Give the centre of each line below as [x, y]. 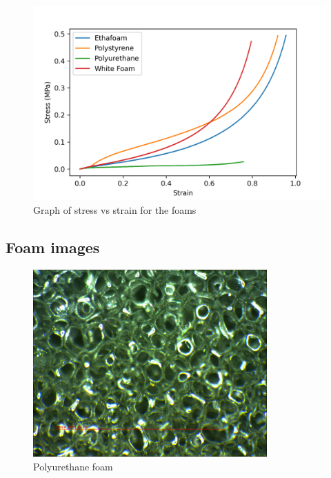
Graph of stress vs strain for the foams [115, 209]
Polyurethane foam [73, 466]
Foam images [53, 247]
